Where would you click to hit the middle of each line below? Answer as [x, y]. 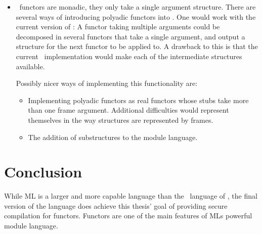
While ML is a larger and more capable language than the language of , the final [131, 196]
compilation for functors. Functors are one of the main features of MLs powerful [128, 216]
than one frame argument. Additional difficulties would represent [128, 110]
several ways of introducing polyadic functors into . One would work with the [136, 16]
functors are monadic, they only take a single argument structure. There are [138, 7]
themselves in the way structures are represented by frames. [121, 120]
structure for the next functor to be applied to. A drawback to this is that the [137, 46]
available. [30, 66]
